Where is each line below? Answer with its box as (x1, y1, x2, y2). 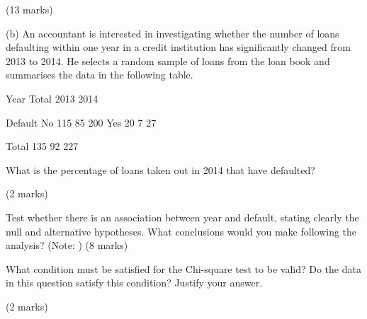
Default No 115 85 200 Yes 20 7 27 (6, 115, 157, 129)
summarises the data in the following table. (6, 67, 193, 82)
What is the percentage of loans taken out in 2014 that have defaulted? (6, 162, 315, 177)
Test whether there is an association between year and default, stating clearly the (6, 209, 359, 224)
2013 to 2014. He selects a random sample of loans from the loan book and (6, 53, 330, 68)
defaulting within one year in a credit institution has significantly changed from (6, 40, 351, 54)
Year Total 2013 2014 (6, 91, 98, 105)
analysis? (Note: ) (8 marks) (6, 238, 128, 253)
